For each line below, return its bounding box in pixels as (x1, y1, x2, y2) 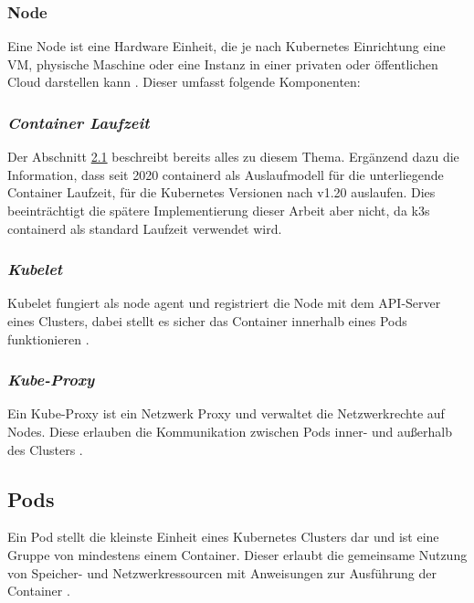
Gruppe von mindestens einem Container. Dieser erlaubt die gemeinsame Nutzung (7, 545, 468, 564)
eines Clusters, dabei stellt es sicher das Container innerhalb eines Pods (7, 312, 407, 330)
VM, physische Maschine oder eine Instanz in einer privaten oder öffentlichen (7, 54, 438, 73)
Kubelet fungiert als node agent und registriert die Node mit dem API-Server (7, 293, 441, 312)
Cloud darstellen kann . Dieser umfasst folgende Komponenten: (7, 72, 361, 91)
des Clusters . (7, 439, 83, 459)
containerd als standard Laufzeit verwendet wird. (7, 218, 282, 238)
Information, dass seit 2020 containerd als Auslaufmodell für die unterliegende (7, 164, 444, 184)
